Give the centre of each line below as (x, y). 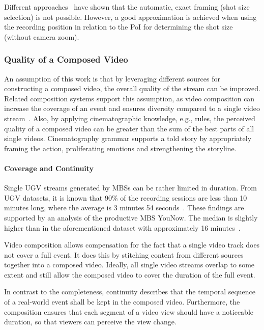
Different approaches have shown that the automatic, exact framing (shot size (127, 7)
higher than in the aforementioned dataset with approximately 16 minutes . (122, 227)
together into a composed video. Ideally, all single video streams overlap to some (129, 265)
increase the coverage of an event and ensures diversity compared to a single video (132, 108)
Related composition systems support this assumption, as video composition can (129, 98)
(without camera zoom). (42, 36)
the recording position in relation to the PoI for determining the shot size (119, 27)
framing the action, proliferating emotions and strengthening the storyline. (120, 148)
